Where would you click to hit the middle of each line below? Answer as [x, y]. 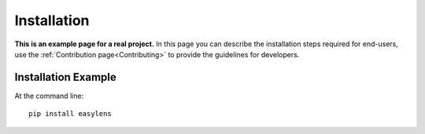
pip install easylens [70, 114]
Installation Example [66, 77]
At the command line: [49, 96]
